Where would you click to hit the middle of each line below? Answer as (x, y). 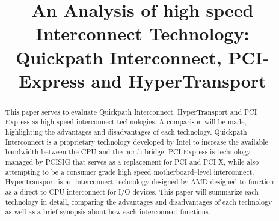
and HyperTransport (179, 80)
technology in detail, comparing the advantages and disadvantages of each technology (139, 201)
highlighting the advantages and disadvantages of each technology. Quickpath (126, 132)
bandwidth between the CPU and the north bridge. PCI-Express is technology (128, 152)
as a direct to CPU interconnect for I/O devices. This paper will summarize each (132, 191)
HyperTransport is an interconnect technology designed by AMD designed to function (139, 182)
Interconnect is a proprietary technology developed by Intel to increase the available (136, 141)
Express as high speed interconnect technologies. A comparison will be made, (126, 122)
